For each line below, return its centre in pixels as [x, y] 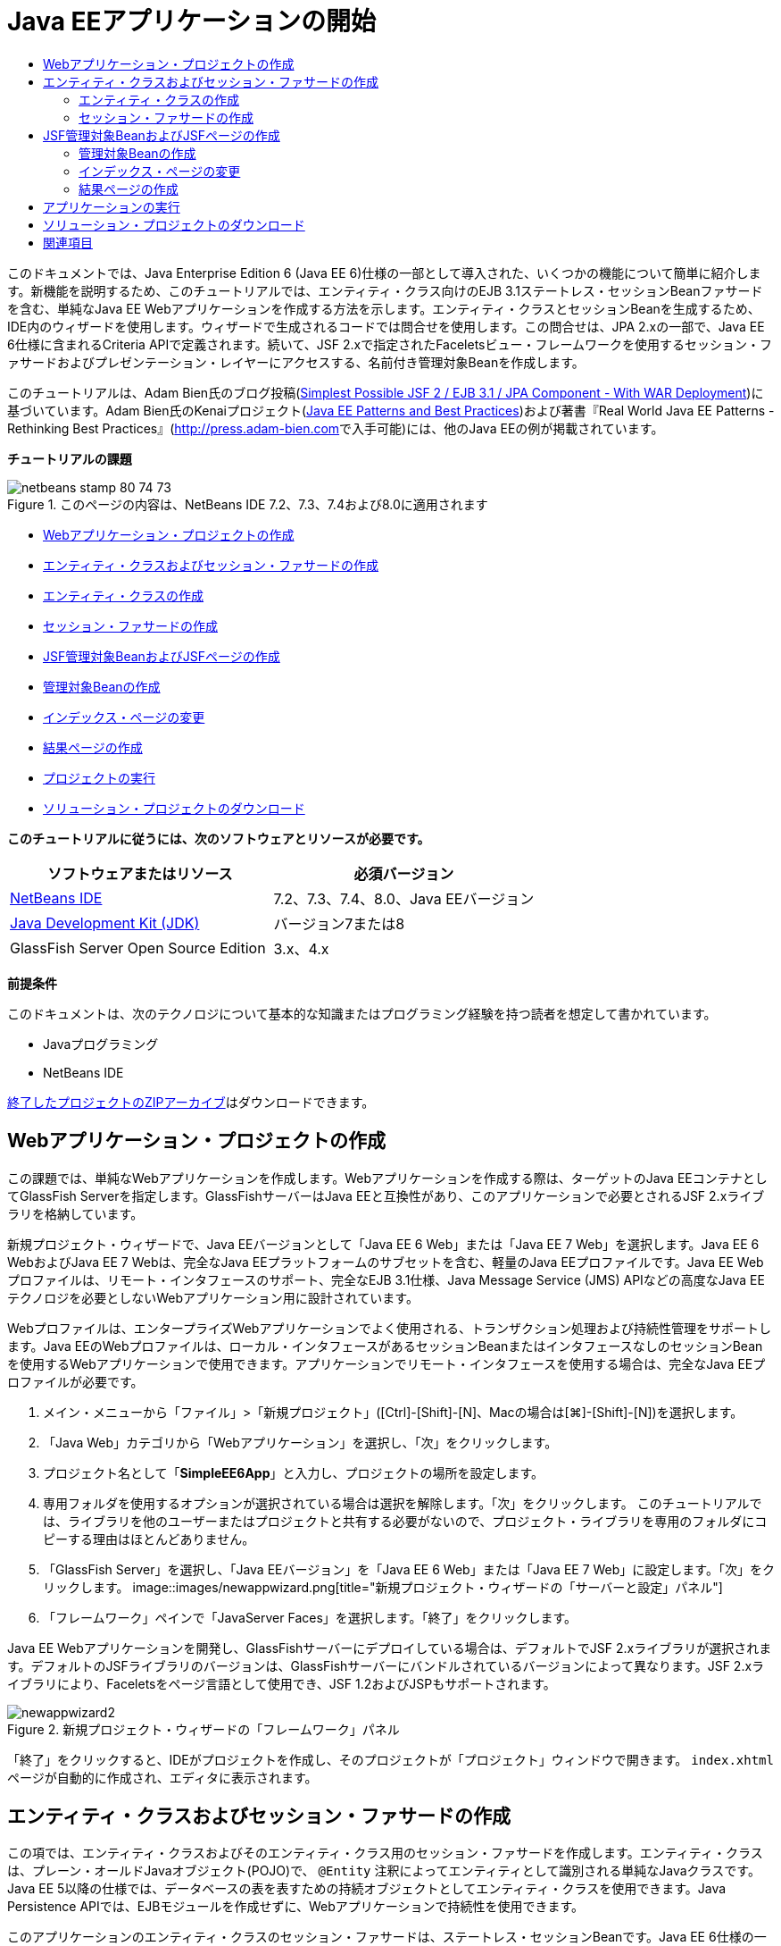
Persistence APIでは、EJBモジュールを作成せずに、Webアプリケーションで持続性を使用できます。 [296, 1907]
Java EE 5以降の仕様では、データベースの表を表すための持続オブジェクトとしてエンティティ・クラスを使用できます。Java [367, 1889]
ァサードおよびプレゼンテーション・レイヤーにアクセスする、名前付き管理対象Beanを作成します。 [296, 362]
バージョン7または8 [339, 923]
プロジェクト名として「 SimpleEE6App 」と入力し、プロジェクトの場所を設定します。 [294, 1472]
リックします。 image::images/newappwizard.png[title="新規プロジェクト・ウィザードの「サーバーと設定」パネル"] [383, 1587]
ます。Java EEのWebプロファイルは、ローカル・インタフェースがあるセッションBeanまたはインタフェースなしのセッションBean [385, 1346]
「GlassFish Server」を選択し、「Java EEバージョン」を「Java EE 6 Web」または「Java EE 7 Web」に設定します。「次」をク [409, 1569]
